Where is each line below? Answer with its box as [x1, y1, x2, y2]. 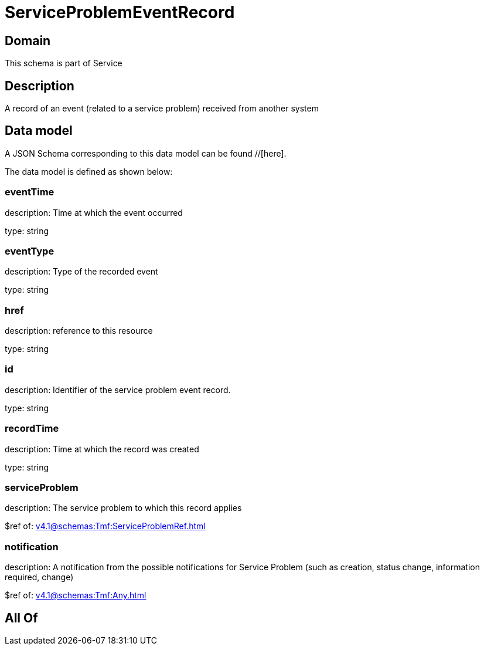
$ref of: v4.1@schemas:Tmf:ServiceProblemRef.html [5, 521, 206, 531]
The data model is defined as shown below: [5, 166, 173, 177]
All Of [5, 610, 38, 625]
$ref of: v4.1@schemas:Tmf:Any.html [5, 590, 146, 601]
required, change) [5, 572, 74, 583]
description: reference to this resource [5, 326, 153, 336]
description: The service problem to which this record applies [5, 503, 242, 513]
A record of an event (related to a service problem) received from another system [5, 103, 319, 114]
